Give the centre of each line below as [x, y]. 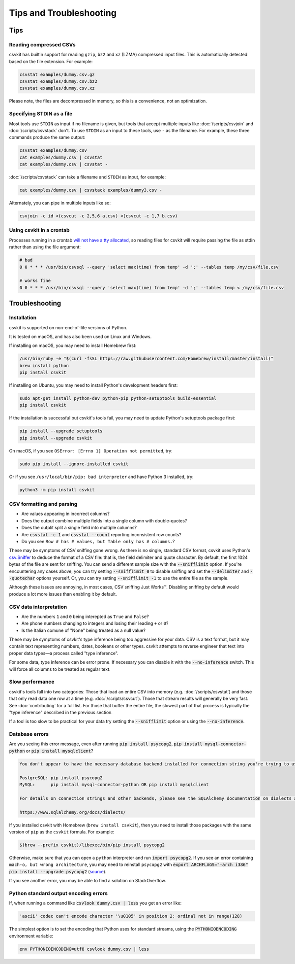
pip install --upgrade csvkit [56, 438]
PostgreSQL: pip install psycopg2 [61, 778]
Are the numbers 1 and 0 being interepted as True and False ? [85, 617]
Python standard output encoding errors [59, 893]
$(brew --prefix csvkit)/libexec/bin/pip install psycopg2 [92, 845]
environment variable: [31, 936]
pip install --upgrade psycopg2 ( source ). [58, 871]
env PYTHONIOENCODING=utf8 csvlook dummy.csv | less [84, 949]
